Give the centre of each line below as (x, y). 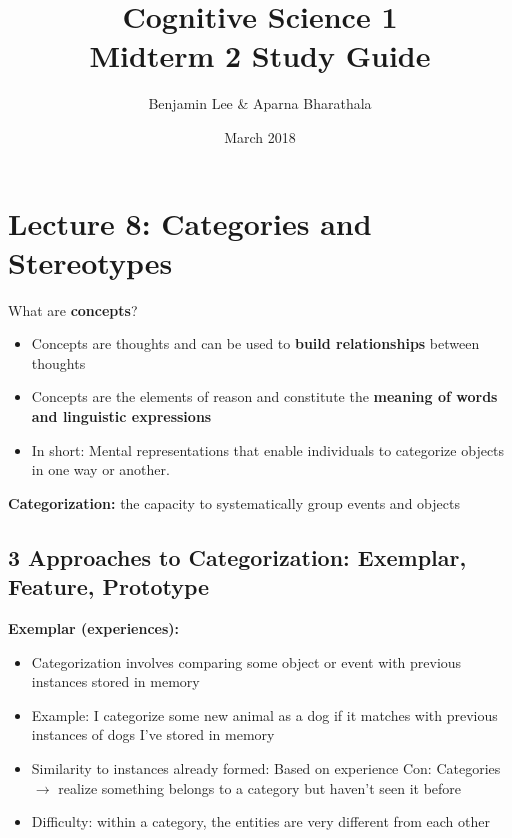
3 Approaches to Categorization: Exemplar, (237, 556)
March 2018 (260, 136)
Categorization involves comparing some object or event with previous (246, 661)
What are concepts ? (73, 309)
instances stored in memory (115, 681)
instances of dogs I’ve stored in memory (153, 734)
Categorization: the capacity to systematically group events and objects (234, 502)
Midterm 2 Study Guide (260, 55)
